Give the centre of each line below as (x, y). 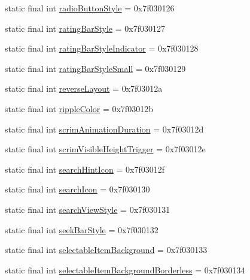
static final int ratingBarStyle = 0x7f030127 (85, 28)
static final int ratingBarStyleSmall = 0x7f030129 (95, 68)
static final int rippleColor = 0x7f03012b (79, 108)
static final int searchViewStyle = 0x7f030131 (88, 209)
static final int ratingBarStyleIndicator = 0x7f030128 (102, 48)
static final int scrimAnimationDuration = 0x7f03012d (104, 129)
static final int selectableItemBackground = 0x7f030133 (106, 250)
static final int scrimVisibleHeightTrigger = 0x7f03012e (105, 149)
